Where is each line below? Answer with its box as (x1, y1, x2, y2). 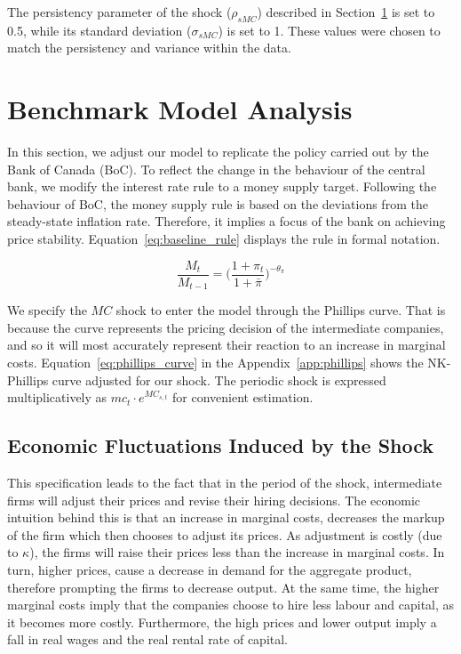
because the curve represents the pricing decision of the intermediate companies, (7, 318, 444, 336)
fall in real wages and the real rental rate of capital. (7, 630, 289, 649)
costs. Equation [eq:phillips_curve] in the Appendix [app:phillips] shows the (7, 352, 424, 371)
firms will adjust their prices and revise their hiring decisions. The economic (7, 490, 421, 509)
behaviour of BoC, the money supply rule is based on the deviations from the (7, 194, 428, 213)
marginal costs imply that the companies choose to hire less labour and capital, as (7, 595, 455, 614)
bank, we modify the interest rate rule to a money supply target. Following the (7, 177, 437, 196)
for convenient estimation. (171, 388, 314, 407)
